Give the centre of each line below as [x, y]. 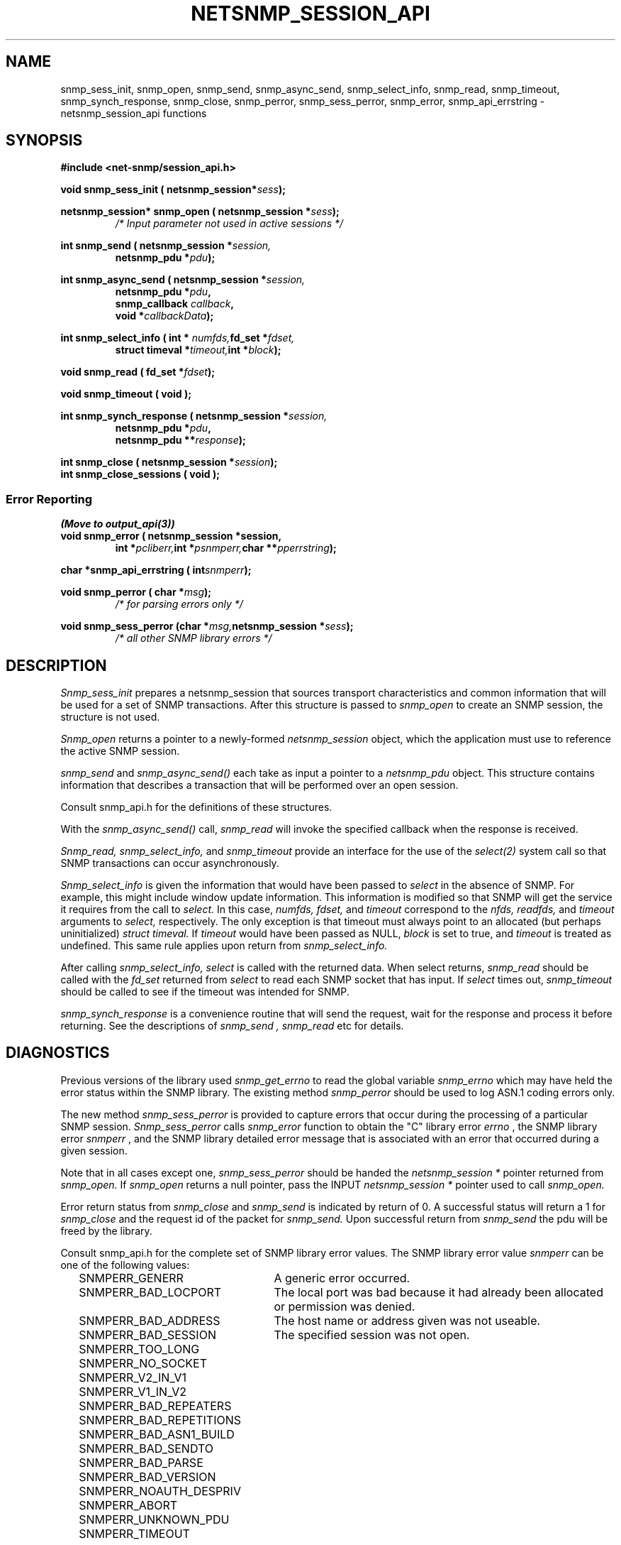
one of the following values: [125, 1265]
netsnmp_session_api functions [134, 113]
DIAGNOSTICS [58, 1053]
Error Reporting [49, 499]
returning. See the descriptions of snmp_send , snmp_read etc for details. [232, 1026]
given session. [94, 1150]
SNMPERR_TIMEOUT [134, 1533]
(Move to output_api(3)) [118, 524]
